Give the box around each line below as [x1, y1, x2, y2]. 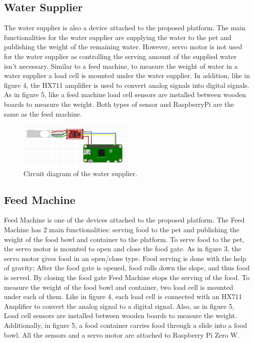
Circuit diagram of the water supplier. [23, 168, 137, 178]
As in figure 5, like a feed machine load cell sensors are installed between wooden [4, 89, 246, 100]
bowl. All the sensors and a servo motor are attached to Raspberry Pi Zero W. [4, 329, 240, 340]
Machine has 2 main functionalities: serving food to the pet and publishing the [4, 224, 239, 234]
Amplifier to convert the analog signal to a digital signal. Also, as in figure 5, [4, 301, 234, 311]
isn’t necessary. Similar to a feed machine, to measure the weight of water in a [4, 61, 238, 71]
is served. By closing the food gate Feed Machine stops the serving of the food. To [4, 272, 250, 282]
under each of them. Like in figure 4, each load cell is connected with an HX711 [4, 291, 242, 302]
